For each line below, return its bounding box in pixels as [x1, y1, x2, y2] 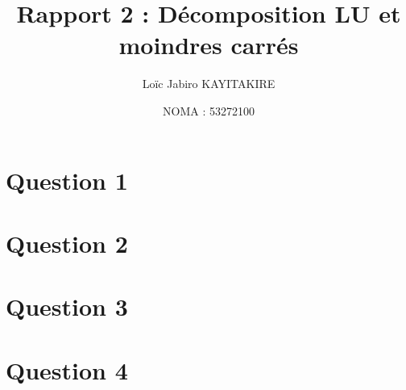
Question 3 [6, 290, 128, 323]
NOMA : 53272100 [163, 102, 255, 119]
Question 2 [6, 226, 128, 259]
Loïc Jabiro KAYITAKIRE [142, 75, 275, 92]
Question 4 [6, 353, 128, 386]
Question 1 [6, 163, 128, 196]
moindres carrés [118, 28, 299, 61]
